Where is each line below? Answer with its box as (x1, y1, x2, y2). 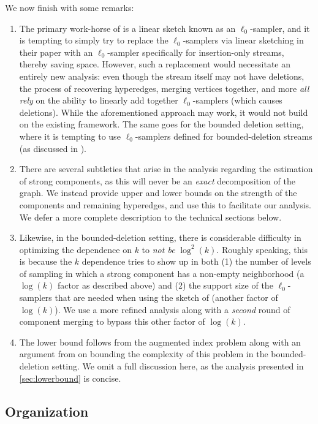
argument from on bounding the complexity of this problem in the (19, 347, 268, 360)
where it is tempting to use (19, 129, 121, 142)
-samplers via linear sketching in (183, 34, 304, 47)
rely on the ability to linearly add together (19, 94, 178, 107)
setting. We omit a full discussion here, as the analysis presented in (51, 360, 304, 373)
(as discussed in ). (19, 142, 86, 154)
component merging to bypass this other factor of (19, 315, 205, 328)
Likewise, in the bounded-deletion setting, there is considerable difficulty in (19, 231, 301, 244)
